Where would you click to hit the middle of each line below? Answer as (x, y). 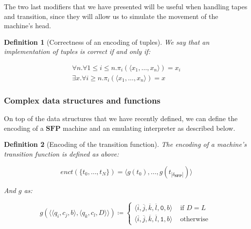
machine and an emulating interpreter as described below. (149, 128)
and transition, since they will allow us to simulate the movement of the (111, 16)
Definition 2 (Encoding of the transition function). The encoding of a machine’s (125, 144)
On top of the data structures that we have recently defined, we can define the (121, 118)
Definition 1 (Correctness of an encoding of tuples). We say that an (107, 42)
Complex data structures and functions (82, 100)
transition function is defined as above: (62, 154)
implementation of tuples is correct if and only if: (77, 51)
